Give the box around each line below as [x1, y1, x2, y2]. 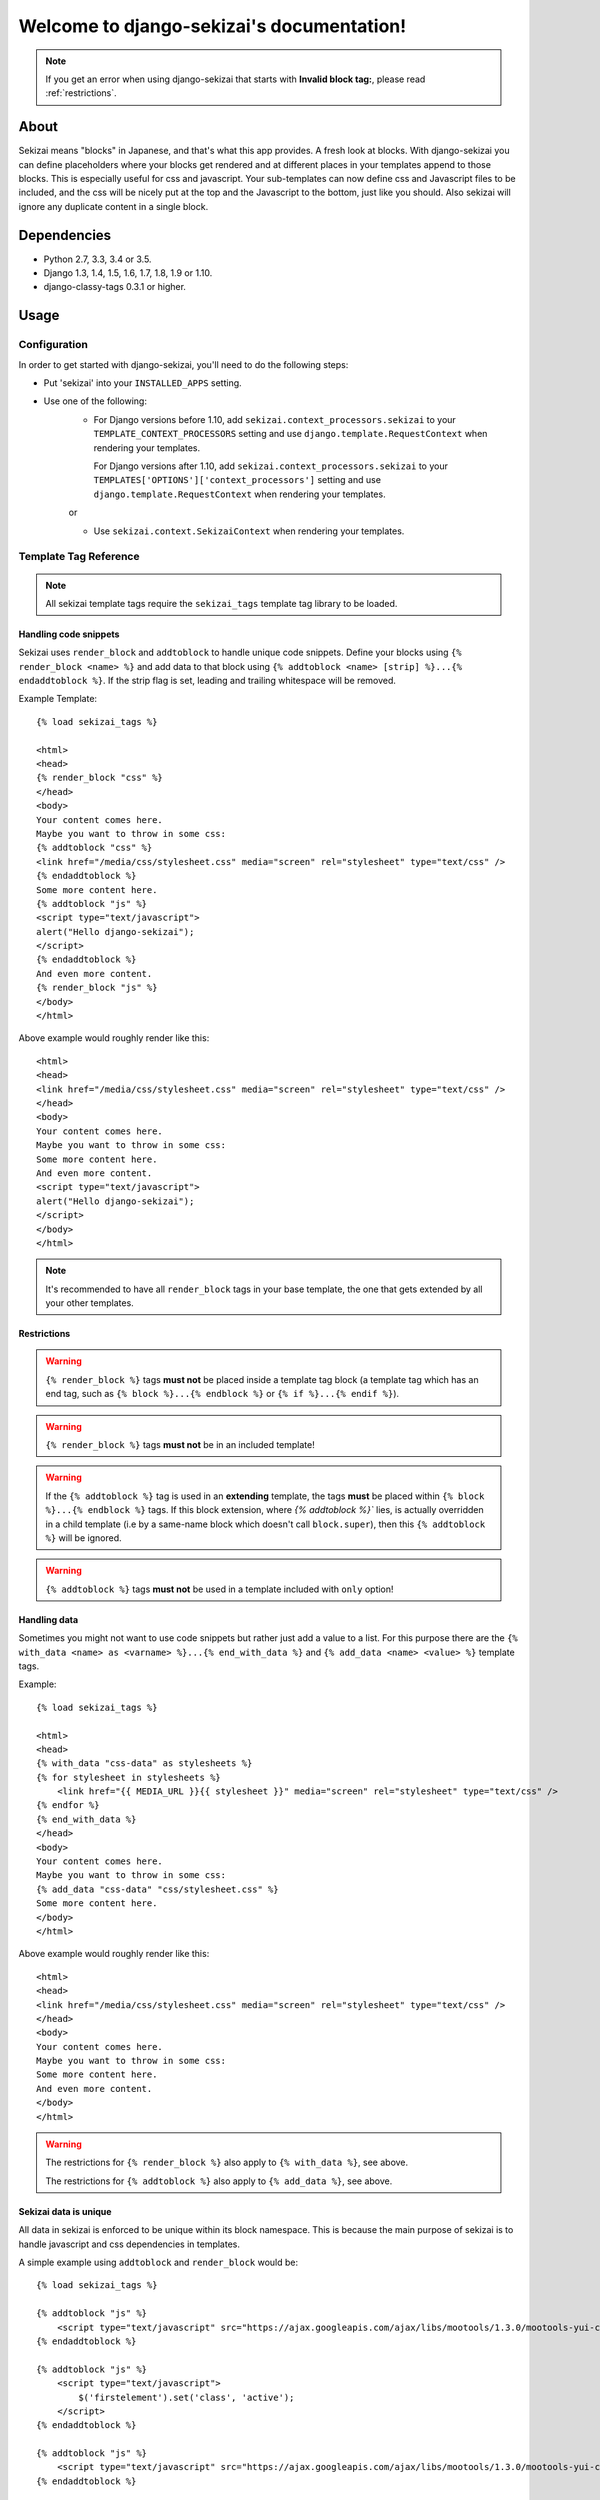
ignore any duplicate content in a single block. [18, 200, 209, 212]
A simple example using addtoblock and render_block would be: [18, 2256, 299, 2268]
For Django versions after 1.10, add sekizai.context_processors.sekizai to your [93, 460, 449, 472]
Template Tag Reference [18, 550, 140, 564]
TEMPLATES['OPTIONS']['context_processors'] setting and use [93, 474, 382, 486]
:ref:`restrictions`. [45, 87, 117, 99]
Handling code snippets [18, 628, 120, 640]
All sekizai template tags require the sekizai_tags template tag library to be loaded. [45, 597, 398, 609]
